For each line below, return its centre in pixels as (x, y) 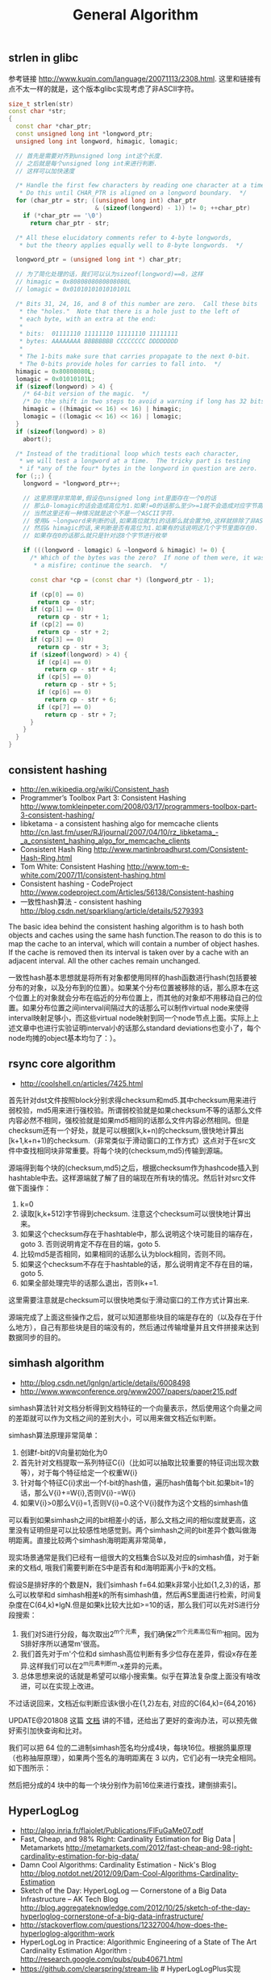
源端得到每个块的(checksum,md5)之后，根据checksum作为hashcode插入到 (134, 1168)
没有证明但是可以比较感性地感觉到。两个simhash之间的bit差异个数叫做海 (135, 1530)
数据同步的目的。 (37, 1337)
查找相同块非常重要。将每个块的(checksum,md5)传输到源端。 (125, 1150)
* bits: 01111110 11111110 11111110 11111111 (99, 334)
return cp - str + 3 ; (74, 647)
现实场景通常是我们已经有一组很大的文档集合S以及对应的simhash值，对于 (130, 1557)
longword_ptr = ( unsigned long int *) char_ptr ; (99, 260)
